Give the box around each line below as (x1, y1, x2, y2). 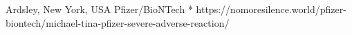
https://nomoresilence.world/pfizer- (196, 2, 346, 16)
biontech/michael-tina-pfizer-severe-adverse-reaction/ (6, 15, 230, 30)
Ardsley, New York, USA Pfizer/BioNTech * (6, 2, 193, 16)
